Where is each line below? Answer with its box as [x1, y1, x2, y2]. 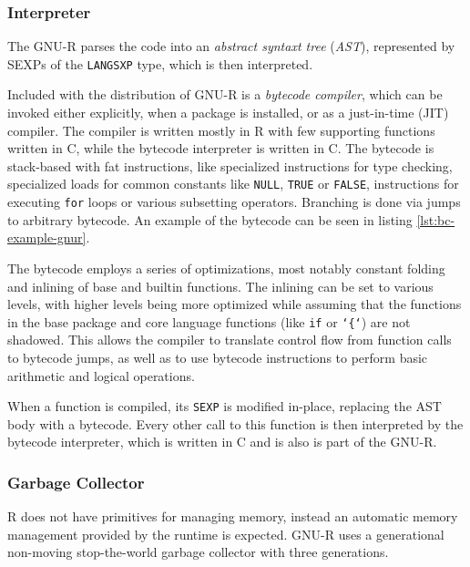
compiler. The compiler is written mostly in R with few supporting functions [7, 120, 435, 139]
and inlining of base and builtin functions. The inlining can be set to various [7, 276, 434, 295]
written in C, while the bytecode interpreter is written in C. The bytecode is [7, 139, 434, 158]
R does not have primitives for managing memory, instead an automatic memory [7, 507, 458, 526]
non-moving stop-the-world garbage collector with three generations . [7, 542, 389, 562]
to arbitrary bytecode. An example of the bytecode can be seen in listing [7, 210, 413, 229]
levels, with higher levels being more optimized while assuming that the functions [7, 294, 462, 314]
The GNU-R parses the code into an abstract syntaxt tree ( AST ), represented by [7, 36, 455, 56]
